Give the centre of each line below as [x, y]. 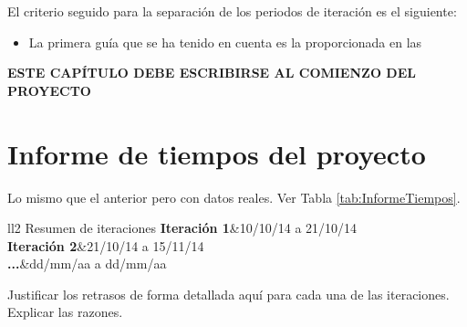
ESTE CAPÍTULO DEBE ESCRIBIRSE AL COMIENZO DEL [212, 73]
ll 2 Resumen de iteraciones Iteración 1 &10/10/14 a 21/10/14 [182, 228]
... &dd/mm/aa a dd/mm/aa [87, 264]
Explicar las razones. [65, 312]
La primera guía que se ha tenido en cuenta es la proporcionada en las [225, 42]
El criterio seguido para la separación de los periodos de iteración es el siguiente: [232, 11]
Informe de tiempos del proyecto [217, 153]
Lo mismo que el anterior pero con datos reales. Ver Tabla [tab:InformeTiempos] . [234, 197]
